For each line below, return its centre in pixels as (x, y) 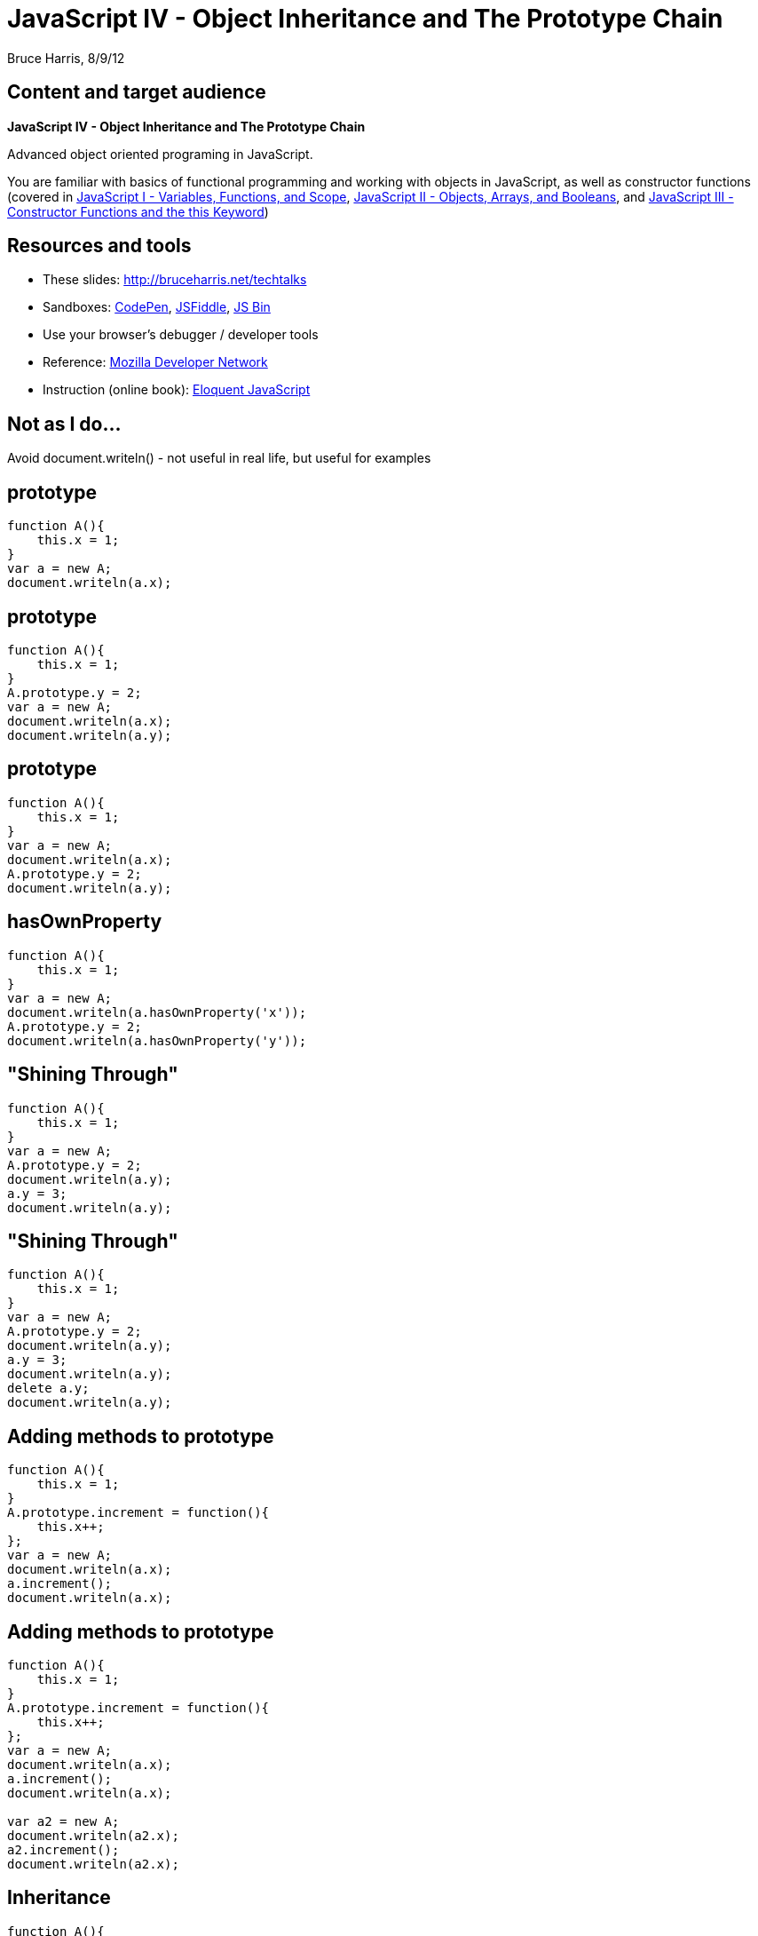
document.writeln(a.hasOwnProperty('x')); (157, 1012)
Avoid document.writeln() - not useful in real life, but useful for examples (219, 458)
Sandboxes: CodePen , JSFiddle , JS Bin (157, 307)
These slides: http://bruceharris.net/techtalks (175, 280)
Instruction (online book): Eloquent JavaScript (177, 390)
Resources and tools (99, 246)
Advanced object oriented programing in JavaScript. (160, 154)
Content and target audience (137, 92)
